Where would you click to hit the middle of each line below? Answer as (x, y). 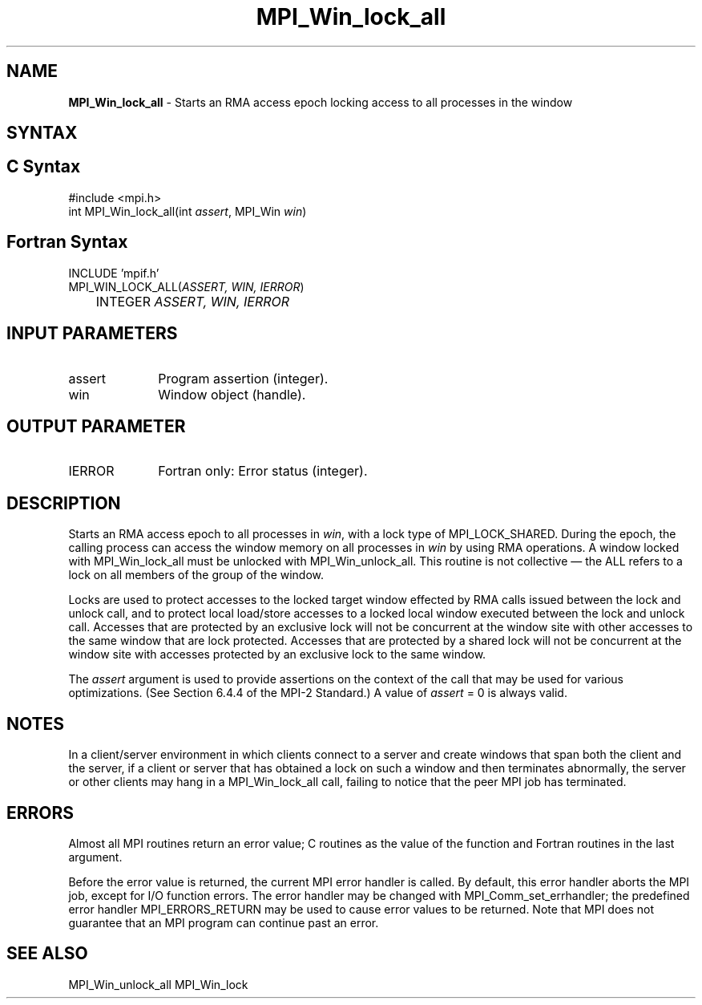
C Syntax (44, 167)
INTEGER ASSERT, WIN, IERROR (193, 301)
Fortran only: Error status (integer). (263, 471)
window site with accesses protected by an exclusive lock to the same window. (277, 654)
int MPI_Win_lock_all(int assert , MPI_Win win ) (188, 211)
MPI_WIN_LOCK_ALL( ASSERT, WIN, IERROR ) (186, 286)
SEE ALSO (47, 954)
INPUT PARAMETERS (92, 334)
